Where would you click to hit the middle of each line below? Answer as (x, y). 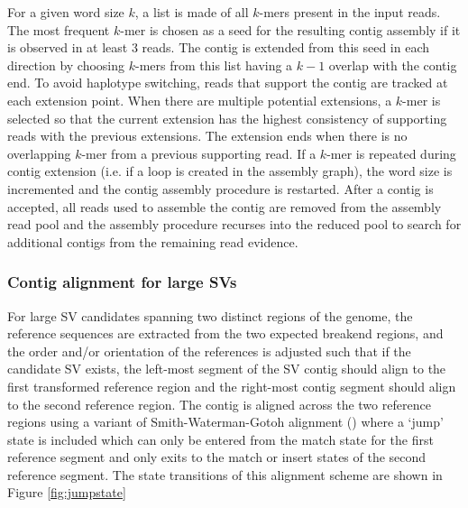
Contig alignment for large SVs (122, 282)
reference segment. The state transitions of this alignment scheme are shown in (225, 474)
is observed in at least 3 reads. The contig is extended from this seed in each (219, 47)
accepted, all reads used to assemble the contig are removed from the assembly (225, 206)
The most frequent (59, 29)
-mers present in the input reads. (350, 12)
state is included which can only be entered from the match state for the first (220, 439)
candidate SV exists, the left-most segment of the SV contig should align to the (227, 369)
